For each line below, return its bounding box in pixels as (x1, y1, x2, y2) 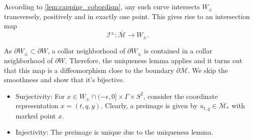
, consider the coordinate (143, 91, 218, 101)
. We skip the (188, 65, 228, 75)
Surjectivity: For (15, 91, 65, 101)
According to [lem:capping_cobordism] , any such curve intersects (4, 1, 200, 11)
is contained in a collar (144, 46, 213, 56)
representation (15, 100, 58, 111)
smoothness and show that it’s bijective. (4, 74, 124, 85)
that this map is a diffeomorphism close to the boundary (4, 65, 174, 75)
